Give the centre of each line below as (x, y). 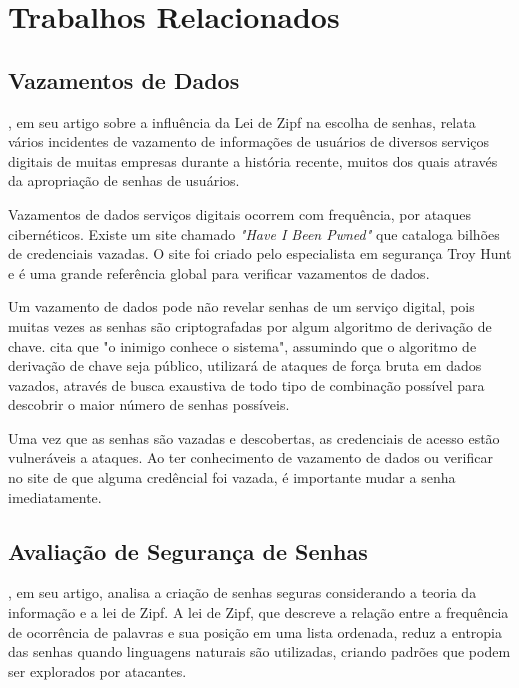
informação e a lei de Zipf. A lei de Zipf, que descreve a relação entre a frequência (258, 612)
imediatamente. (55, 496)
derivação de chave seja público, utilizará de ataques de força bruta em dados (245, 365)
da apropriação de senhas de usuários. (124, 180)
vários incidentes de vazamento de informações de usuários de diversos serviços (249, 141)
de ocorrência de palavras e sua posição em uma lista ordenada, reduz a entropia (255, 631)
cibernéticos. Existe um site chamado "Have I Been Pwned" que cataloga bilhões (254, 233)
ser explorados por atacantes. (97, 670)
